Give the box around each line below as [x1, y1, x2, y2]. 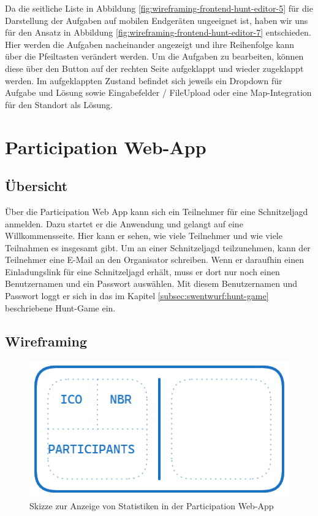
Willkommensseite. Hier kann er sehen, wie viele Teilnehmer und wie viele [5, 229, 282, 242]
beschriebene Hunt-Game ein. [5, 301, 116, 314]
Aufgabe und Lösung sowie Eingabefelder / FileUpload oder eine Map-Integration [5, 86, 312, 99]
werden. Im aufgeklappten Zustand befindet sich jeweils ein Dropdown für [5, 74, 282, 87]
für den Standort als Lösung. [5, 98, 113, 111]
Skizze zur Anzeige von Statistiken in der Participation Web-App [29, 499, 274, 512]
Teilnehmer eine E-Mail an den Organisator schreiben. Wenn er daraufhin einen [5, 253, 304, 266]
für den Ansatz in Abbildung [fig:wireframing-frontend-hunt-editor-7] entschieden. [5, 26, 311, 39]
